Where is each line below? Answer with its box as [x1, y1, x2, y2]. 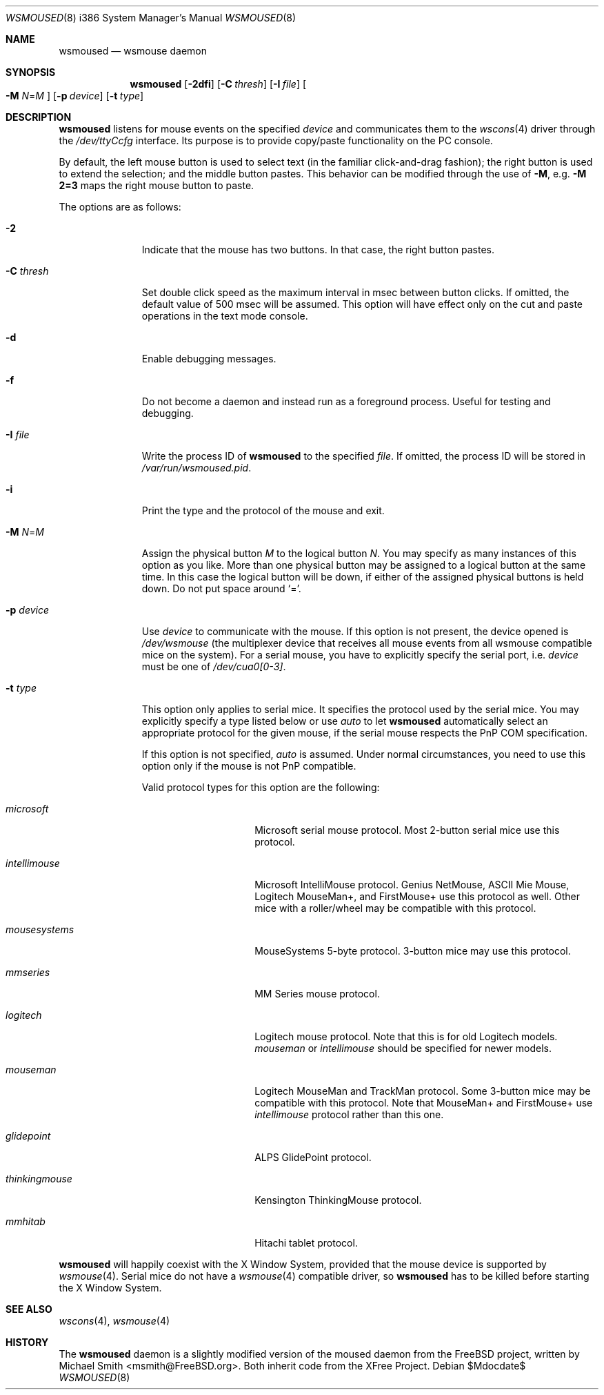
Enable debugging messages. [141, 353, 276, 364]
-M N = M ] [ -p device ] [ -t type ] [6, 90, 144, 101]
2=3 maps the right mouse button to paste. [59, 179, 254, 191]
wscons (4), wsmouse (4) [59, 1315, 170, 1327]
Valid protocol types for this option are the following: [141, 781, 380, 793]
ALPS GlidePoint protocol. [254, 1151, 372, 1163]
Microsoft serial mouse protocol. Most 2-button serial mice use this [254, 824, 560, 836]
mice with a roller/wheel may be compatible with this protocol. [254, 902, 536, 914]
